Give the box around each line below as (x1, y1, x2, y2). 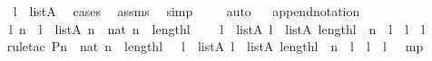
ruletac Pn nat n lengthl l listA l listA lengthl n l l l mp (6, 37, 424, 56)
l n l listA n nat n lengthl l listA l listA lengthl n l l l (8, 19, 426, 38)
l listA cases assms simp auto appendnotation (13, 2, 360, 20)
